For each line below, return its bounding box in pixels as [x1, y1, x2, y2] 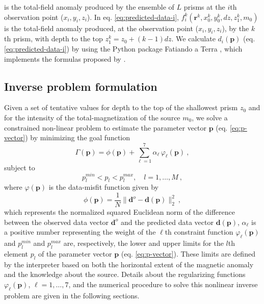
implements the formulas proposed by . [4, 53, 126, 64]
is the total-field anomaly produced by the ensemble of [4, 2, 174, 12]
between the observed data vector [4, 216, 109, 227]
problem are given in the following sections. [4, 290, 140, 300]
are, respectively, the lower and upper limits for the [63, 237, 224, 248]
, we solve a [192, 112, 228, 122]
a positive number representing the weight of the [4, 226, 156, 237]
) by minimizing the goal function [25, 132, 130, 143]
